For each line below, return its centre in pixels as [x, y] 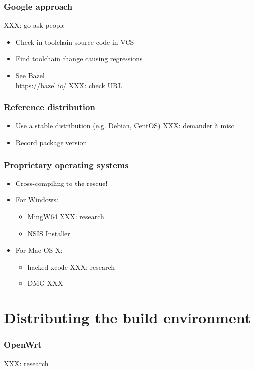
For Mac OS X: [39, 250]
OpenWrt [23, 344]
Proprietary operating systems [66, 164]
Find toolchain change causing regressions [79, 58]
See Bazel [30, 75]
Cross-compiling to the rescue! [62, 183]
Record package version [51, 142]
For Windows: [37, 200]
